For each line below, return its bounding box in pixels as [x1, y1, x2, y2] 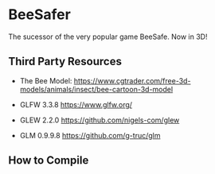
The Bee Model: [19, 75, 72, 85]
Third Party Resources [8, 55, 122, 68]
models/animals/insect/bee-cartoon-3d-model [19, 84, 174, 94]
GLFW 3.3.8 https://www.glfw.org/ [19, 99, 133, 109]
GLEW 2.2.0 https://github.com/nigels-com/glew [19, 115, 180, 125]
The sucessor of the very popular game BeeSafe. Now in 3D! [8, 32, 208, 41]
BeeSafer [8, 6, 72, 24]
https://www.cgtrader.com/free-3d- [73, 75, 191, 85]
